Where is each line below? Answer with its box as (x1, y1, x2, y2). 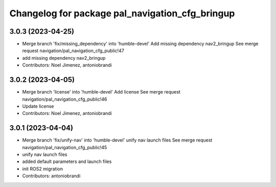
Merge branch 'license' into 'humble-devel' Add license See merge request (22, 89, 181, 95)
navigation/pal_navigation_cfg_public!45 (22, 144, 107, 150)
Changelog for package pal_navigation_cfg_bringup (9, 8, 235, 19)
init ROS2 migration (22, 166, 63, 172)
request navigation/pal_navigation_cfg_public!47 (22, 48, 125, 54)
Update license (22, 103, 54, 109)
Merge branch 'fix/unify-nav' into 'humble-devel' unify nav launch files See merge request (22, 137, 213, 143)
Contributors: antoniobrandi (22, 173, 81, 179)
